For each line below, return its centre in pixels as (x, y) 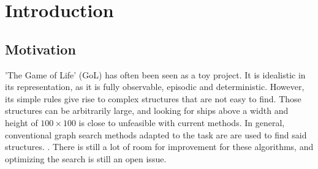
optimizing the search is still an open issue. (86, 158)
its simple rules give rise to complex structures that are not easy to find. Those (153, 98)
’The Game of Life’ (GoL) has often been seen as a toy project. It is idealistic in (155, 74)
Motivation (40, 49)
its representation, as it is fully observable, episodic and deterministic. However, (155, 87)
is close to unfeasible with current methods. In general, (182, 122)
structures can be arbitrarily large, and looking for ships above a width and (147, 111)
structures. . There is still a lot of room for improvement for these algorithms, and (159, 147)
